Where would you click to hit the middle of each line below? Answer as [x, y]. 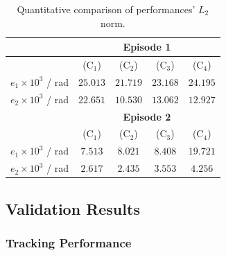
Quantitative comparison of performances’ [106, 9]
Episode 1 [147, 47]
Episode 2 [147, 116]
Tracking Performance [69, 242]
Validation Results [73, 208]
